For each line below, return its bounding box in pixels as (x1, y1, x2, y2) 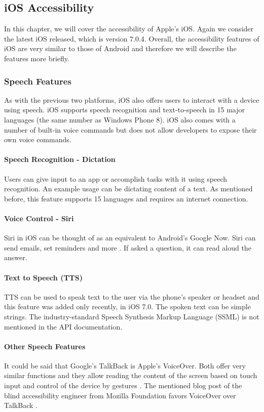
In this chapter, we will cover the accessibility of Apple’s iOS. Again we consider (4, 23, 254, 34)
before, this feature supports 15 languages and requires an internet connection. (4, 193, 248, 203)
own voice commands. (4, 134, 71, 145)
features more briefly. (4, 53, 69, 63)
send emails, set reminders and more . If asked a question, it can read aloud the (4, 242, 251, 253)
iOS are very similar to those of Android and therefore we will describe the (4, 43, 237, 54)
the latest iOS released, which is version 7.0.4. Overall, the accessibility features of (4, 33, 259, 44)
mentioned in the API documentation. (4, 321, 123, 332)
